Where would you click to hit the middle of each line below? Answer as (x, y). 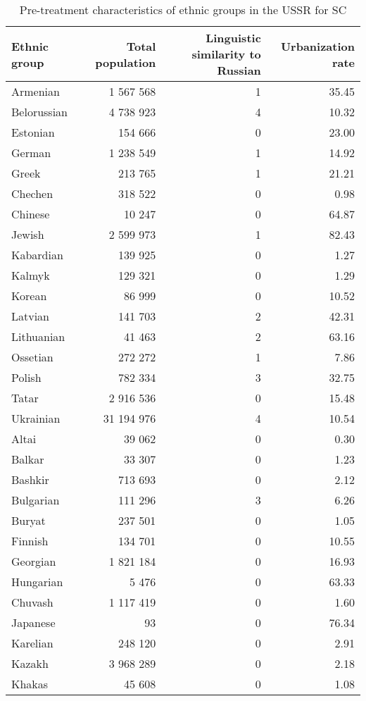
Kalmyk (31, 275)
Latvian (31, 316)
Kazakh (30, 663)
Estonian (33, 132)
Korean (29, 296)
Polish (26, 377)
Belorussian (40, 112)
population (126, 62)
